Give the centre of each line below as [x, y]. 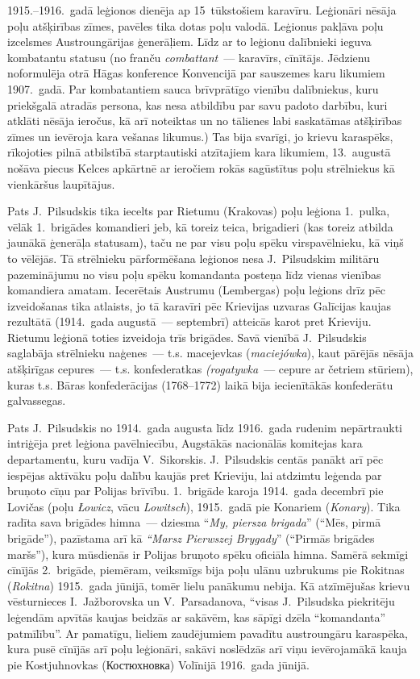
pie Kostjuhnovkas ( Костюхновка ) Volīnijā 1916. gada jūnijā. [158, 664]
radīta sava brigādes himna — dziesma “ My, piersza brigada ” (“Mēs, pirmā [194, 522]
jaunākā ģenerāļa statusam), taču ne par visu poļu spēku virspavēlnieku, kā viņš [206, 242]
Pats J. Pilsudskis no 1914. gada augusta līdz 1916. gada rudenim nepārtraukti [205, 427]
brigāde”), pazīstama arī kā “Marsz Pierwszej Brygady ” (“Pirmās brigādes [191, 538]
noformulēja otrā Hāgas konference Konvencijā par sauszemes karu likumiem [196, 73]
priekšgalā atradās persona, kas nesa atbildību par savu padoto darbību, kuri [198, 104]
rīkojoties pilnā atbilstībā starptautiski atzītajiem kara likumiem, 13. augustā [199, 152]
